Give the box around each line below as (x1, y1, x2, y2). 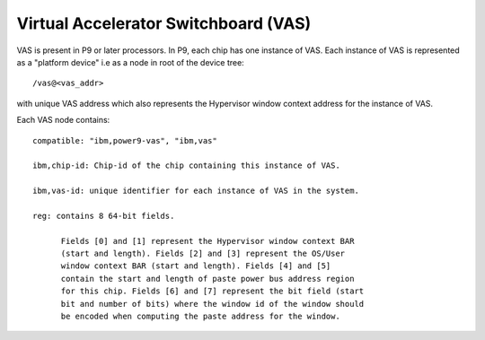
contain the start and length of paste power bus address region (60, 274, 355, 283)
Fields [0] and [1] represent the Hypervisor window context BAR (60, 236, 355, 246)
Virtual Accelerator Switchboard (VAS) (16, 13, 312, 33)
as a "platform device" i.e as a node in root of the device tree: (16, 57, 244, 67)
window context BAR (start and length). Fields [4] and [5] (60, 261, 331, 271)
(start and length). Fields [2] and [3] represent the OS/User (60, 248, 346, 259)
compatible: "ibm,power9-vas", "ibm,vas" (32, 135, 217, 145)
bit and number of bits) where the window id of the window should (60, 299, 365, 309)
